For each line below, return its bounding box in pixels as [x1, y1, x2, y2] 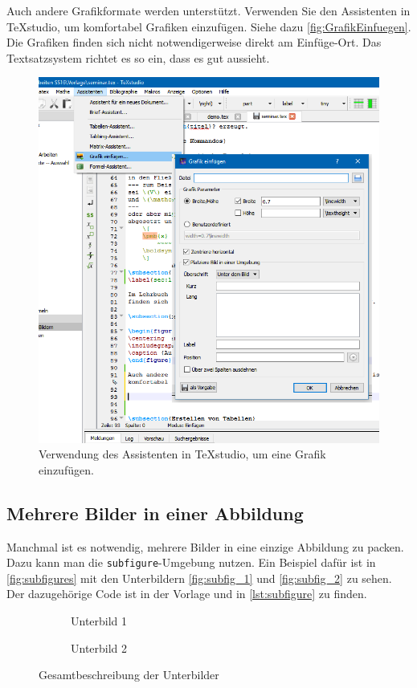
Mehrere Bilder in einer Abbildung [6, 500, 304, 525]
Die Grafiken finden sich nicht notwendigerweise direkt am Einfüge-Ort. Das [6, 34, 382, 51]
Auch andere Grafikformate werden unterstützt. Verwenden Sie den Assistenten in [6, 2, 411, 18]
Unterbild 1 [71, 613, 128, 629]
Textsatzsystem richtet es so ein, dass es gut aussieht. [6, 49, 270, 66]
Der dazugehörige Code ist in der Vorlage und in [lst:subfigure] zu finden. [6, 585, 367, 602]
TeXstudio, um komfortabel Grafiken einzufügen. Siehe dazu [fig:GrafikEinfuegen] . [6, 18, 411, 35]
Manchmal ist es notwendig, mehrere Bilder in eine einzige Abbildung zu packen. [6, 538, 404, 555]
